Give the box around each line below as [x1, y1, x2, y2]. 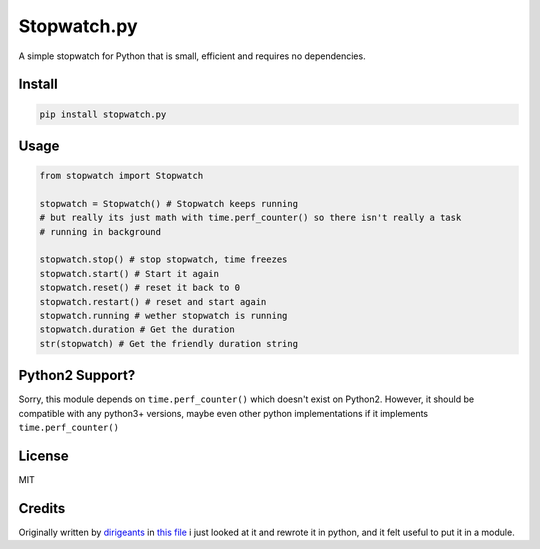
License [18, 447, 69, 464]
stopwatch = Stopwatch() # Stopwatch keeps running [39, 198, 299, 209]
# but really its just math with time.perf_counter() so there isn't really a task [39, 212, 462, 224]
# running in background [39, 226, 162, 237]
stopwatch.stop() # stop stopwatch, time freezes [39, 254, 288, 265]
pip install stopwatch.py [39, 108, 167, 120]
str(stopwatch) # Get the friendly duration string [39, 338, 299, 349]
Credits [18, 500, 66, 517]
